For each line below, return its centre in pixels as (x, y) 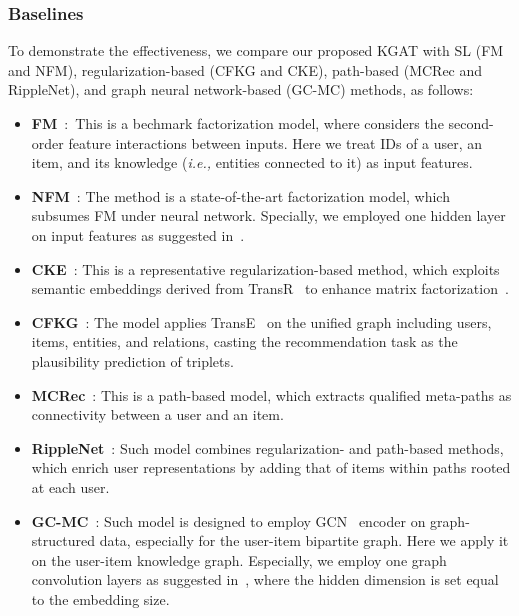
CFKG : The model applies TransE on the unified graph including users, (261, 321)
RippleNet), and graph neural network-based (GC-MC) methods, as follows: (241, 89)
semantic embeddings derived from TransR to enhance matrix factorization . (270, 288)
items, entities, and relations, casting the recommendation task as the (244, 341)
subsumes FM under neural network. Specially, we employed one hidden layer (268, 215)
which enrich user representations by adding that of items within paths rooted (271, 467)
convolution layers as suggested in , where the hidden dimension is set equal (265, 579)
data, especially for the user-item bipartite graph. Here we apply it (304, 540)
